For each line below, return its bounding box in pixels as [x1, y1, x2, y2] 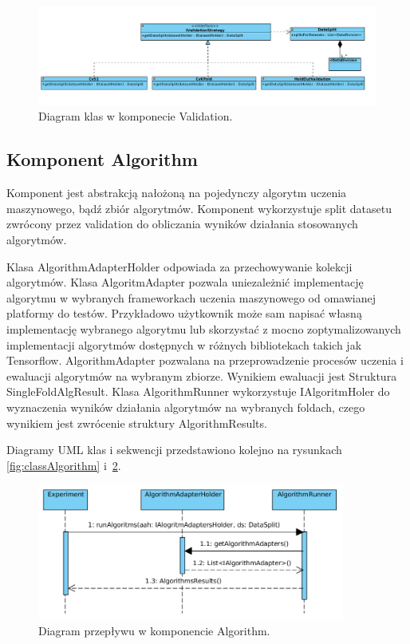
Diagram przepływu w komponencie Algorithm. [38, 622, 270, 638]
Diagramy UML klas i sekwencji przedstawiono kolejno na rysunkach [6, 441, 342, 458]
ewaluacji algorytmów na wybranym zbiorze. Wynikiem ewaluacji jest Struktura [6, 367, 397, 384]
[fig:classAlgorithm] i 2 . [6, 456, 121, 473]
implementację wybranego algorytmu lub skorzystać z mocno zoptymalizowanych [6, 320, 401, 337]
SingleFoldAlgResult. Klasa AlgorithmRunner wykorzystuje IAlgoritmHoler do [6, 383, 390, 400]
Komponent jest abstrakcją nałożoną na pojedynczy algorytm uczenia [6, 184, 347, 201]
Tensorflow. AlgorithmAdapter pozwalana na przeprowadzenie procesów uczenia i [6, 352, 404, 369]
